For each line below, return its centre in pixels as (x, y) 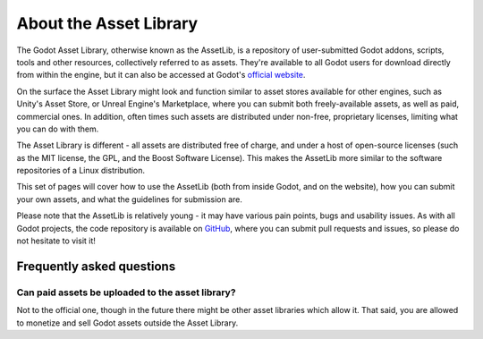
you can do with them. (58, 129)
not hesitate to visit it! (56, 241)
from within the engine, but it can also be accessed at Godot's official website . (161, 75)
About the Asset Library (107, 23)
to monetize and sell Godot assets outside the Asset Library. (127, 323)
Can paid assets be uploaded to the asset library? (126, 292)
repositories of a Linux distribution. (81, 171)
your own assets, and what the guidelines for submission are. (130, 199)
